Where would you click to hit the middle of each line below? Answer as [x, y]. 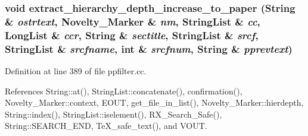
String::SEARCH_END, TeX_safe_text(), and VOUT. [106, 126]
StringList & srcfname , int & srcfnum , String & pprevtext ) [149, 48]
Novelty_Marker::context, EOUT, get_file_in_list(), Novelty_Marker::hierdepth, [154, 102]
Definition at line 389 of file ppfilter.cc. [76, 70]
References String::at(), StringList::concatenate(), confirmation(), [124, 91]
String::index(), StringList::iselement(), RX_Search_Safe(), [113, 114]
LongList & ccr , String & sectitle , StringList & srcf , [132, 35]
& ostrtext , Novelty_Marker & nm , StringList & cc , [133, 21]
